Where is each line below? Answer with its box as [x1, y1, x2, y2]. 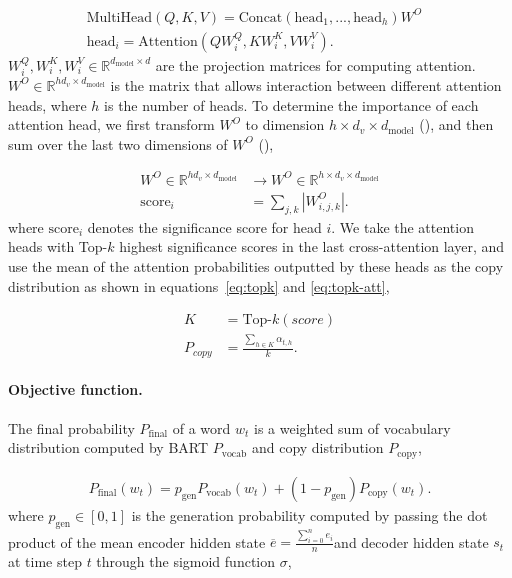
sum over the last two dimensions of [8, 133, 228, 154]
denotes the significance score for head [87, 216, 322, 237]
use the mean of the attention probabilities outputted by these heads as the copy [8, 255, 504, 276]
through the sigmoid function [96, 551, 276, 572]
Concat [238, 10, 283, 25]
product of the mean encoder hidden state [8, 531, 266, 552]
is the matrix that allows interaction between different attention [110, 74, 502, 95]
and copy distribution [251, 437, 384, 458]
